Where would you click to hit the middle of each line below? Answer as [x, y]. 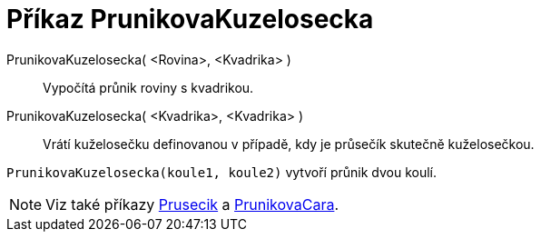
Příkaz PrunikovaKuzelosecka [190, 19]
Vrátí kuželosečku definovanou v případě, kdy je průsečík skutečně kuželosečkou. [289, 144]
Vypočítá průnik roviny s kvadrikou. [148, 87]
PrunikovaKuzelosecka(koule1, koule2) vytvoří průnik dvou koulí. [222, 172]
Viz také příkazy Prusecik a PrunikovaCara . [192, 204]
